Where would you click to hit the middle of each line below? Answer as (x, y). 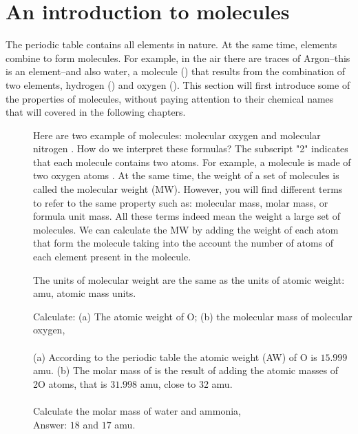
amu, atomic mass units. (85, 293)
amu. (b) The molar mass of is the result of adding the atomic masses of (186, 370)
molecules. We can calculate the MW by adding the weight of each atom (186, 229)
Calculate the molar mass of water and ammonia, (137, 410)
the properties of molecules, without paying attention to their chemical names (170, 98)
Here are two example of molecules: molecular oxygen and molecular (177, 135)
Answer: (50, 424)
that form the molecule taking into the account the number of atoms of (183, 243)
